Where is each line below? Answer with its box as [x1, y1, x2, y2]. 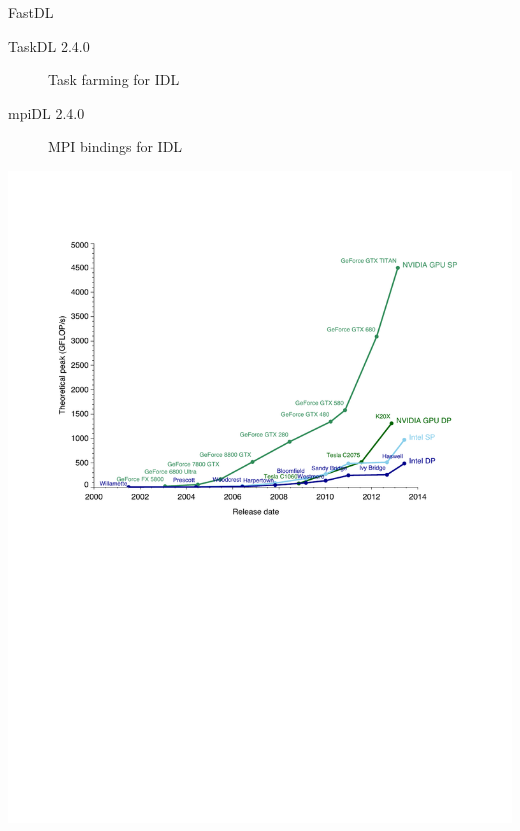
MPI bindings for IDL [48, 136, 183, 157]
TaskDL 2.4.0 [8, 35, 90, 56]
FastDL [8, 2, 54, 22]
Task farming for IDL [48, 69, 180, 90]
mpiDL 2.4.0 [8, 102, 85, 123]
